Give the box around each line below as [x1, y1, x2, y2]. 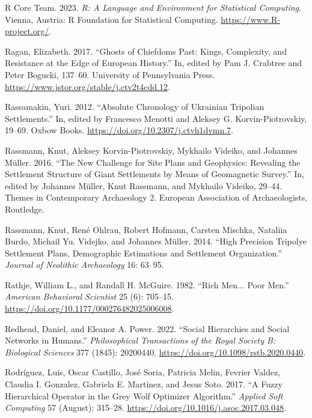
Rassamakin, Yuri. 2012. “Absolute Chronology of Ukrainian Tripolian [5, 100, 265, 113]
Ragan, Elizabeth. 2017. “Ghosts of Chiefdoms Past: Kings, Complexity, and [5, 44, 287, 57]
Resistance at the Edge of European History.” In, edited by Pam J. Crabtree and [5, 56, 302, 69]
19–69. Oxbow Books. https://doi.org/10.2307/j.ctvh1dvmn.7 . [5, 124, 234, 136]
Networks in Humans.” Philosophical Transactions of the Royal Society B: [5, 334, 276, 347]
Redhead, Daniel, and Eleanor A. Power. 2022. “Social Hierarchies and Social [5, 322, 290, 335]
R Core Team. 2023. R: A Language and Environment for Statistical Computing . [5, 1, 301, 13]
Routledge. [5, 202, 44, 215]
